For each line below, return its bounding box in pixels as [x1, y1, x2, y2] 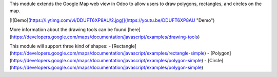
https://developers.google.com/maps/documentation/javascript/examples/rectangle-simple [11, 50, 205, 56]
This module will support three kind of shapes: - [9, 43, 111, 49]
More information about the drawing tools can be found [9, 27, 127, 33]
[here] [127, 27, 141, 33]
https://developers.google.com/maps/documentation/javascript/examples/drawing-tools [11, 34, 199, 40]
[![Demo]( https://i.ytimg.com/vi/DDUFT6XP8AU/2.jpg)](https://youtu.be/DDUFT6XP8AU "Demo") [9, 17, 215, 23]
